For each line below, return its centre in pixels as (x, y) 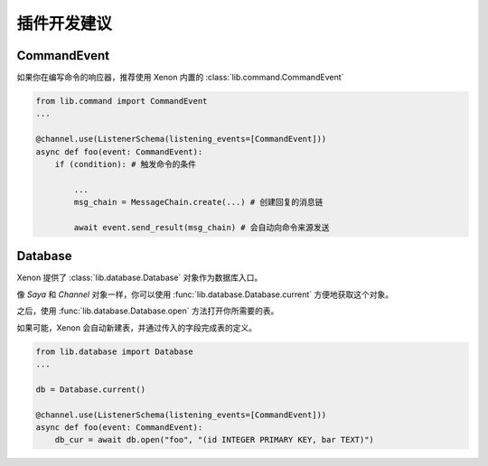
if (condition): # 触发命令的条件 (126, 164)
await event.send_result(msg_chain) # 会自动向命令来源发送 (202, 227)
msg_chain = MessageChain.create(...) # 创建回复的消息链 (198, 202)
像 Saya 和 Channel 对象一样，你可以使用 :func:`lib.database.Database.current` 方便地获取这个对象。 (205, 294)
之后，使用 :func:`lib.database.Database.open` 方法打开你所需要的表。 (148, 311)
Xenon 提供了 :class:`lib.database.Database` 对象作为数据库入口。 (140, 278)
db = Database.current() (91, 389)
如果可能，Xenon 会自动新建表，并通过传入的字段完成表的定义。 (137, 327)
